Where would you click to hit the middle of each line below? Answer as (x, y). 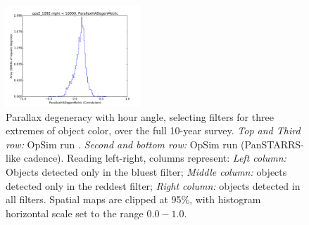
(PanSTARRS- (272, 144)
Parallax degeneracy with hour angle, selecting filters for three (140, 116)
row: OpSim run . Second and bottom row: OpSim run (122, 144)
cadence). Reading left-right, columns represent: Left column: (155, 158)
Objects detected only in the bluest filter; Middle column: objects (146, 171)
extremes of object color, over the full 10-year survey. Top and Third (153, 130)
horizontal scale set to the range (75, 213)
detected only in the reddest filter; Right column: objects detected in (153, 185)
